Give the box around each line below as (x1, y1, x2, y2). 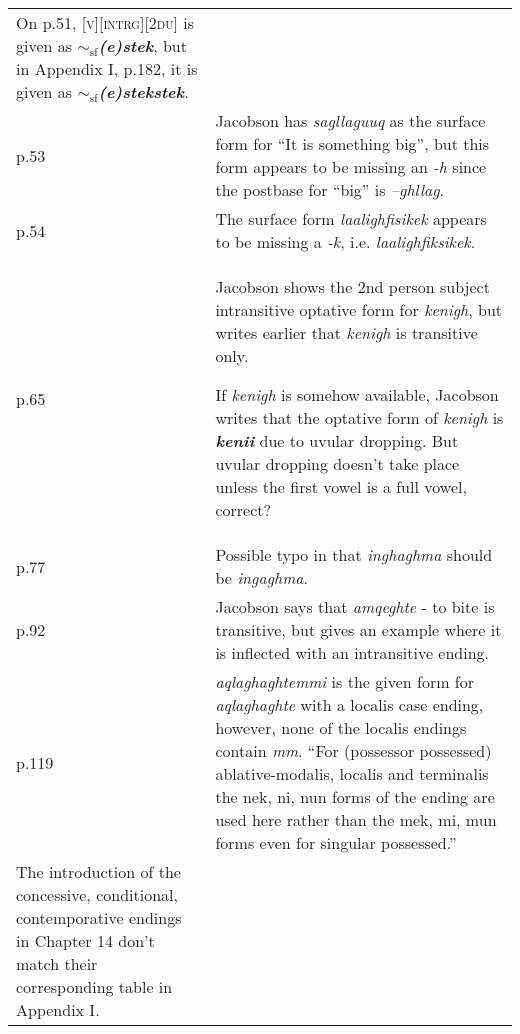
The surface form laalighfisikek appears (215, 207, 487, 230)
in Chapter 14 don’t (16, 929, 155, 952)
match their (16, 952, 98, 975)
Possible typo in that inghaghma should (215, 543, 493, 566)
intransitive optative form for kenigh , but (215, 298, 503, 321)
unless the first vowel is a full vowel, (215, 475, 467, 498)
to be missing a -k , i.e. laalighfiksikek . (215, 230, 476, 253)
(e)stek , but (98, 34, 187, 57)
